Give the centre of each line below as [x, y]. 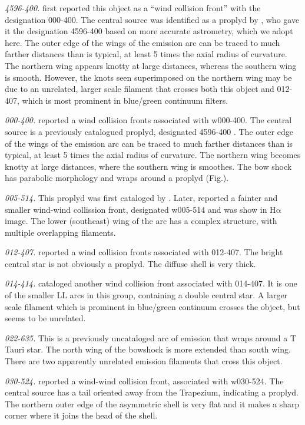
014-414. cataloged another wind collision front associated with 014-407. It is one [151, 283]
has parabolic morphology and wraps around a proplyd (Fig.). [117, 178]
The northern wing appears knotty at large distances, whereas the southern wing [151, 65]
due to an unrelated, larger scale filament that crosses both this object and [140, 89]
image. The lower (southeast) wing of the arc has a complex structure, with [141, 221]
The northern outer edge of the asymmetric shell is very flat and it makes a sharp [152, 403]
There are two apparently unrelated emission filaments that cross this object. [144, 361]
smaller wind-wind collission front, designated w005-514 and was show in [136, 209]
